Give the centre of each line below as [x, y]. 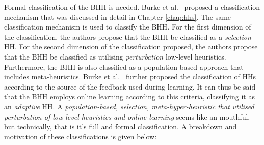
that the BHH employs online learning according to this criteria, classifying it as [129, 96]
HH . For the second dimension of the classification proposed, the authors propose [131, 47]
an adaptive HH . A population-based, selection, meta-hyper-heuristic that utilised [129, 106]
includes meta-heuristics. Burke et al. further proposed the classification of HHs [130, 77]
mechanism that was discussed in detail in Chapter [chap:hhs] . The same [118, 17]
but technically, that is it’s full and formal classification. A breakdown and [121, 126]
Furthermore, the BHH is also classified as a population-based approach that [124, 66]
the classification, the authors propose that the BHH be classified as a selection [128, 36]
